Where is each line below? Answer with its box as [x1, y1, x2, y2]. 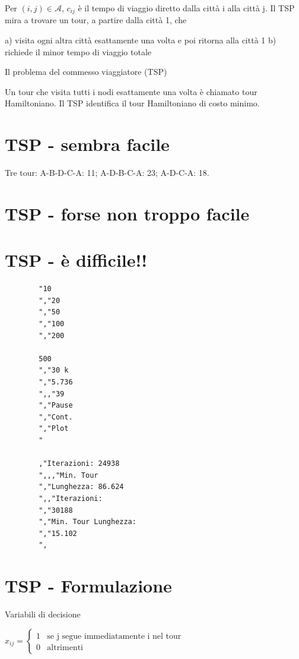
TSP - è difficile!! [5, 248, 148, 272]
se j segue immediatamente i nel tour [47, 632, 182, 641]
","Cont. [39, 412, 73, 421]
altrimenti [47, 643, 84, 652]
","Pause [39, 401, 73, 410]
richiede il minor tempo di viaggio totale [5, 45, 152, 58]
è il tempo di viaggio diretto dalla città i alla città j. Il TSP [78, 2, 295, 14]
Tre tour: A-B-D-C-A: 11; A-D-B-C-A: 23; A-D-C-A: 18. [5, 166, 209, 179]
